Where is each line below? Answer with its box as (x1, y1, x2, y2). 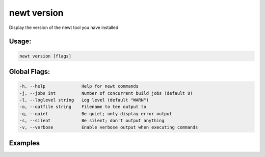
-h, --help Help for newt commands (19, 83, 139, 89)
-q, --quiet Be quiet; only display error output (19, 111, 172, 116)
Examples (9, 139, 40, 147)
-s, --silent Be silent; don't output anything (19, 118, 164, 124)
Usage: (9, 37, 32, 46)
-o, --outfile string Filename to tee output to (19, 104, 147, 110)
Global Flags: (9, 67, 50, 76)
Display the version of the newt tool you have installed (9, 25, 119, 30)
